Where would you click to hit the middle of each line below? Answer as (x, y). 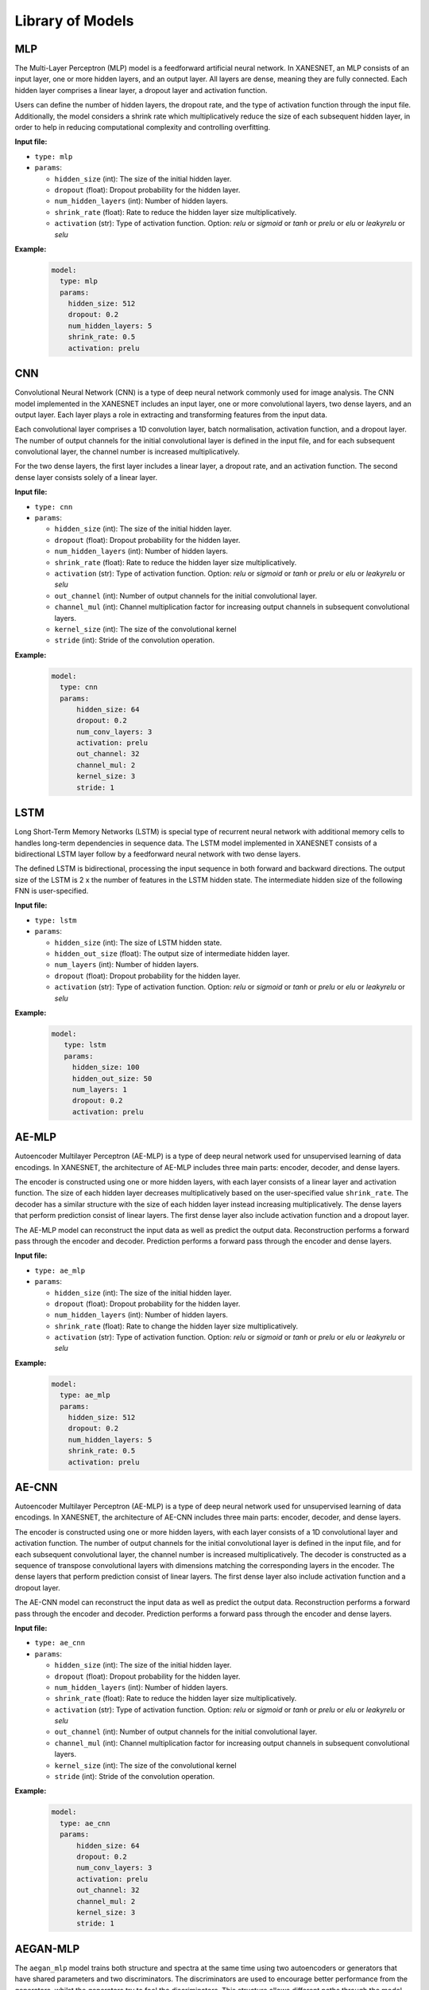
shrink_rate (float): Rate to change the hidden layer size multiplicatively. (176, 1326)
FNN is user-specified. (52, 891)
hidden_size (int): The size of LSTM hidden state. (138, 942)
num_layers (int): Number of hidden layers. (126, 965)
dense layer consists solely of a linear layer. (86, 477)
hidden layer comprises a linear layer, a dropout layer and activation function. (141, 90)
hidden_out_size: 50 (112, 1078)
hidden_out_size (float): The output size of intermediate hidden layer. (172, 954)
